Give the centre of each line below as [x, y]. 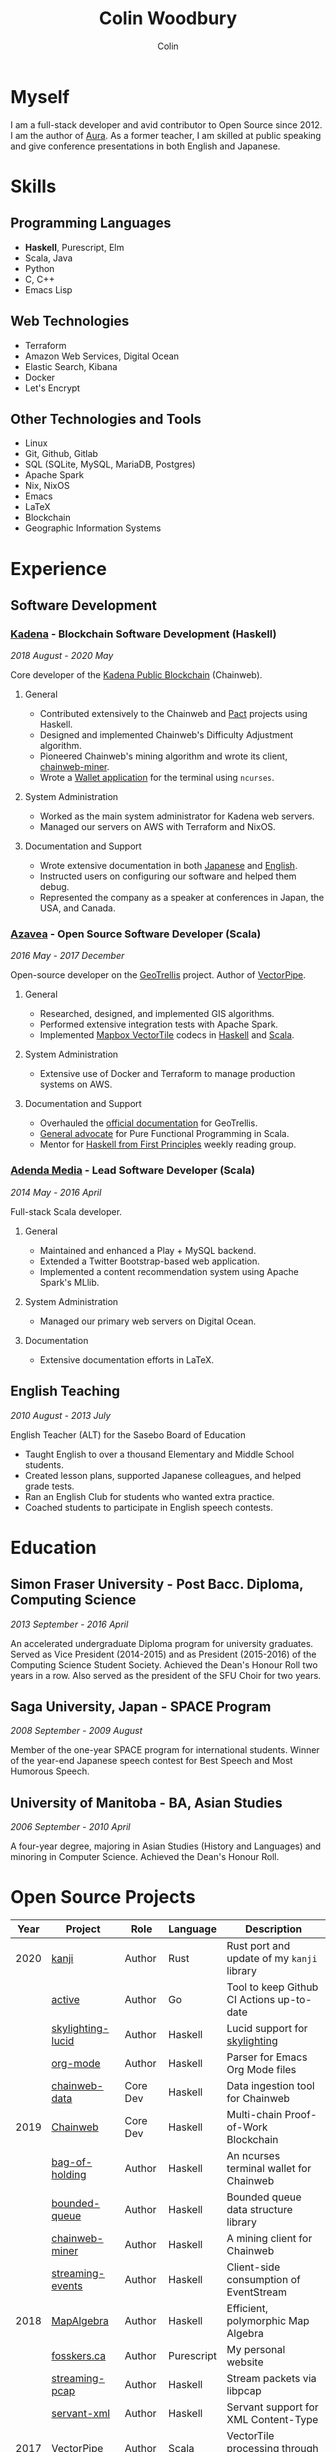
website [245, 2362]
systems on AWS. [76, 1084]
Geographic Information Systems [93, 528]
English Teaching [65, 1391]
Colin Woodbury [168, 18]
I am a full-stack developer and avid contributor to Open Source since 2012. [166, 124]
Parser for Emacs [267, 2057]
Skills [33, 186]
